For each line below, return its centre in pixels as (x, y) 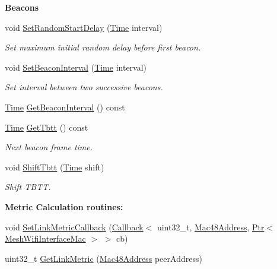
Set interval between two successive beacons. (84, 87)
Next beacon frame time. (49, 147)
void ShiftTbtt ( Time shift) (55, 167)
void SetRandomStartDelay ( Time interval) (84, 27)
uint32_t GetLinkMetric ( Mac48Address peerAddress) (104, 258)
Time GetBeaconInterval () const (65, 107)
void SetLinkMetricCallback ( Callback (74, 227)
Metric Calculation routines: (64, 206)
